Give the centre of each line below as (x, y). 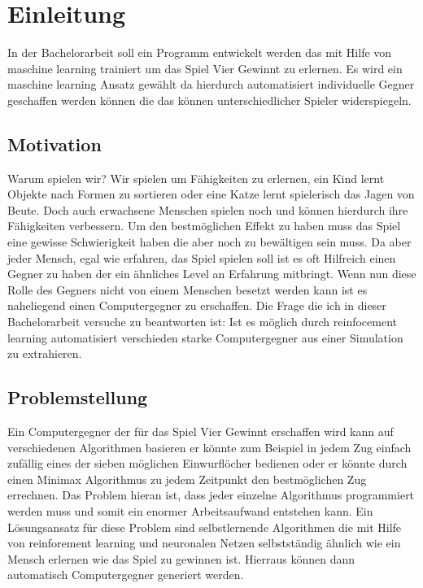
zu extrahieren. (45, 353)
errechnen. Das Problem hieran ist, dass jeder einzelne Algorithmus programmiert (211, 495)
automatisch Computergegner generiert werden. (126, 575)
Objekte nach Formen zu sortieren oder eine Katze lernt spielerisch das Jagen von (211, 194)
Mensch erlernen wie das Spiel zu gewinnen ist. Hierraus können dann (181, 558)
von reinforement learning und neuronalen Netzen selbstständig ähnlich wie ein (204, 543)
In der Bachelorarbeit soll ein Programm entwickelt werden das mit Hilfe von (200, 52)
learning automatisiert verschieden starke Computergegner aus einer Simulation (205, 337)
